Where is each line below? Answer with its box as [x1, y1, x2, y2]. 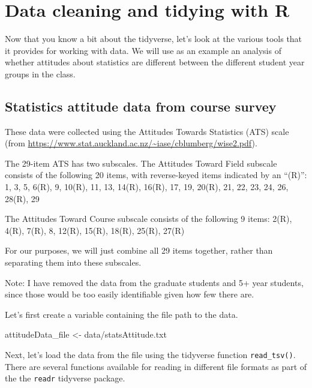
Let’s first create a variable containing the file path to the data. [5, 308, 238, 320]
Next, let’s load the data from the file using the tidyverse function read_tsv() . [5, 348, 296, 361]
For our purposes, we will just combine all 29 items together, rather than [5, 244, 273, 257]
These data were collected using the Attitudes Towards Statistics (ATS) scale [5, 125, 289, 137]
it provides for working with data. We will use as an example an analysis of [5, 44, 281, 56]
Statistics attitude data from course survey [5, 97, 277, 115]
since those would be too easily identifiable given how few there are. [5, 288, 254, 300]
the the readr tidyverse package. [5, 372, 125, 384]
